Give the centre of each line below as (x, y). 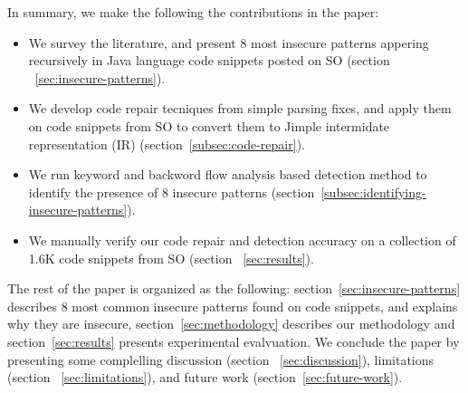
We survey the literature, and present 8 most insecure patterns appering (229, 42)
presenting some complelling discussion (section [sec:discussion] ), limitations (221, 359)
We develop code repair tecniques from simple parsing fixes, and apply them (240, 108)
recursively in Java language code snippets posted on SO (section (209, 60)
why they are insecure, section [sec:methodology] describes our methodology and (231, 324)
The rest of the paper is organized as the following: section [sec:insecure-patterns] (234, 288)
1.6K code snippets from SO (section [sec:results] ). (171, 258)
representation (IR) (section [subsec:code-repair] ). (167, 144)
